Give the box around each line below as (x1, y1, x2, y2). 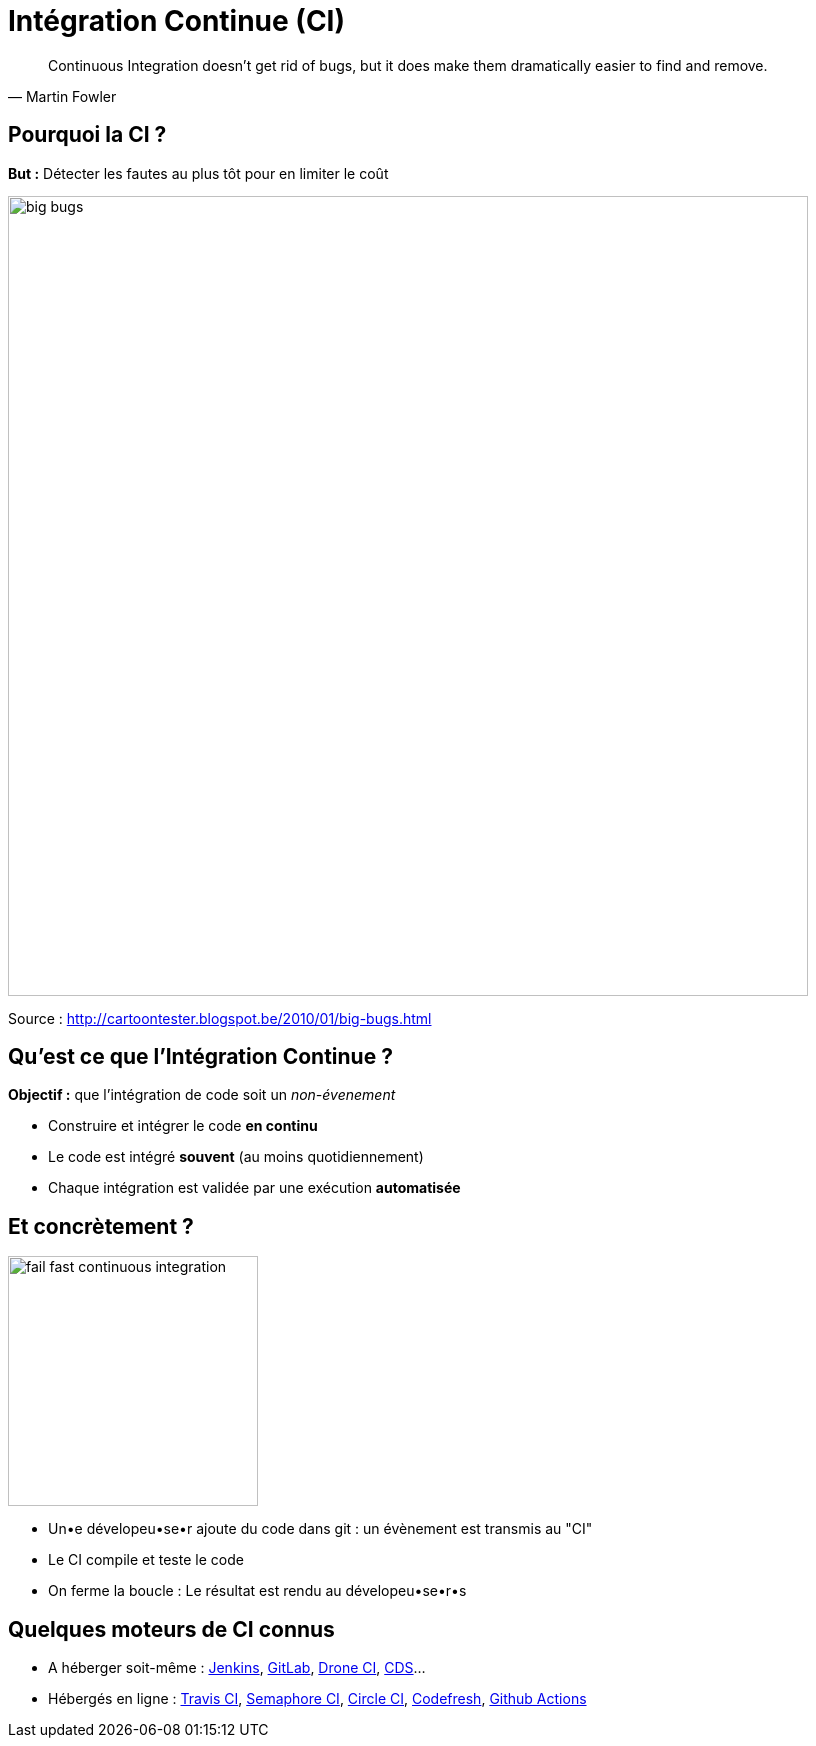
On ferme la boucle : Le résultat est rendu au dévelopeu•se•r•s (48, 1582, 467, 1600)
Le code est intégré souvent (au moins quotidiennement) (48, 1148, 424, 1166)
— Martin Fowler (8, 87, 117, 105)
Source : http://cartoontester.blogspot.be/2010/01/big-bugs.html (8, 1009, 432, 1027)
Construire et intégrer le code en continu (48, 1117, 318, 1135)
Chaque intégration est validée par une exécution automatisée (48, 1179, 461, 1197)
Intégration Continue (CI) (8, 4, 346, 38)
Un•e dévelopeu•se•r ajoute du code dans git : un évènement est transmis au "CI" (48, 1520, 593, 1538)
